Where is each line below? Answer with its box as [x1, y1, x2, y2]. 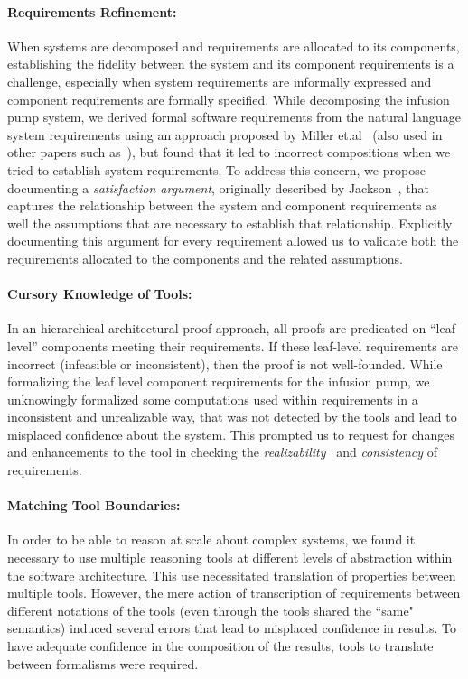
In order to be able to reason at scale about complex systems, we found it [7, 530, 416, 549]
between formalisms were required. [7, 654, 199, 673]
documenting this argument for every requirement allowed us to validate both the [7, 231, 459, 250]
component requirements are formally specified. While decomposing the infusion [7, 89, 450, 108]
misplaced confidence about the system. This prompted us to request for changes [7, 424, 454, 443]
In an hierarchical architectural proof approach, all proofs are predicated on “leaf [7, 319, 455, 338]
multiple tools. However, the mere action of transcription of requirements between [7, 583, 461, 602]
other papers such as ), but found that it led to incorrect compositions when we [7, 143, 451, 162]
